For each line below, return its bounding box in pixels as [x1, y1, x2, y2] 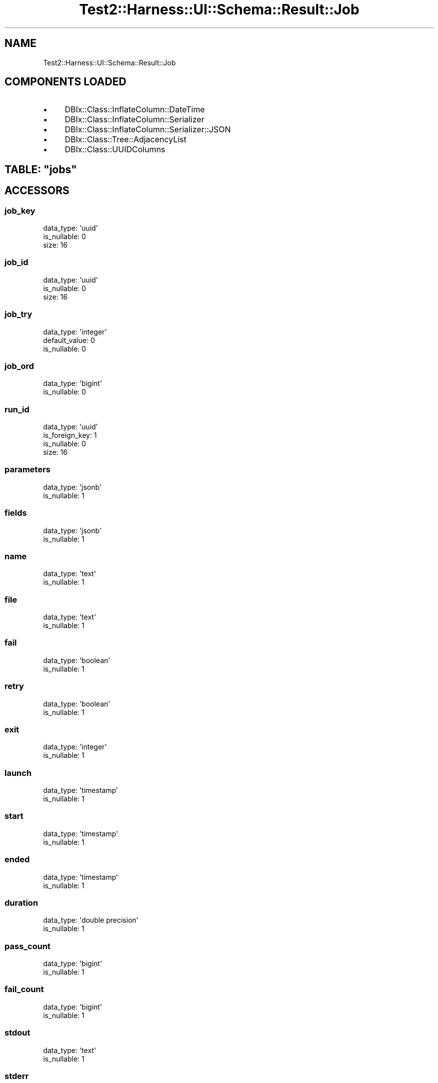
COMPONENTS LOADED [4, 75, 126, 88]
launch [4, 767, 32, 778]
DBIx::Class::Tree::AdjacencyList [64, 134, 187, 145]
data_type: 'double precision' [43, 916, 139, 925]
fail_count [4, 984, 44, 995]
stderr [4, 1071, 29, 1081]
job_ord [4, 361, 34, 371]
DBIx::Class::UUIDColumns [64, 144, 165, 155]
